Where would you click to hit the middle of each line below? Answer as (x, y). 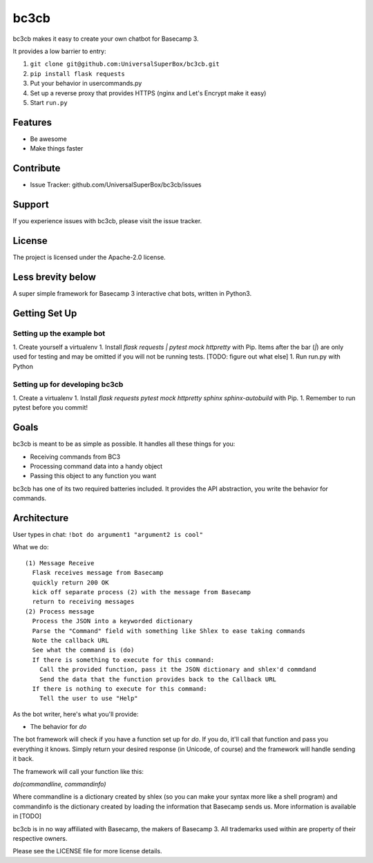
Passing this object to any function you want (93, 476)
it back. (23, 759)
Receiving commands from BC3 (75, 457)
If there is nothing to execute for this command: (119, 689)
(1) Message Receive (60, 563)
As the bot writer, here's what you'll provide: (76, 714)
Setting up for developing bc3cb (68, 384)
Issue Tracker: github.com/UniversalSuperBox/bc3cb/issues (116, 185)
